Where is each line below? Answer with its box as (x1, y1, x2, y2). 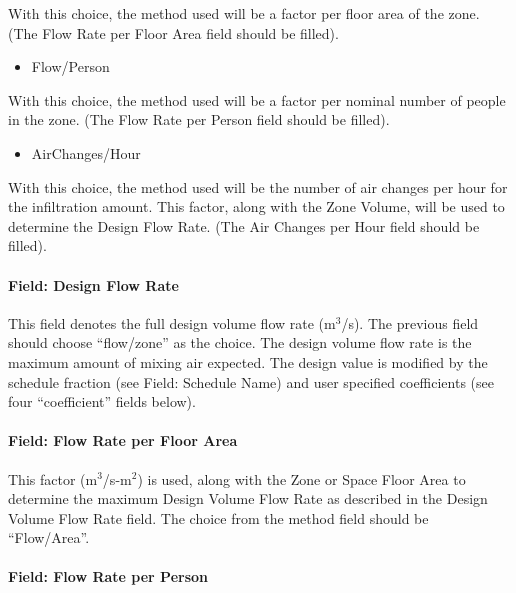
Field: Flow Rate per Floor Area (8, 430, 238, 451)
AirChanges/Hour (31, 142, 141, 163)
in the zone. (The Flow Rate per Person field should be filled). (8, 109, 390, 130)
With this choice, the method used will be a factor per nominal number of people (8, 89, 506, 110)
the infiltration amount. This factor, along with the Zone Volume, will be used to (8, 196, 505, 217)
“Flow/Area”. (8, 527, 90, 548)
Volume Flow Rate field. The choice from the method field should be (8, 507, 429, 528)
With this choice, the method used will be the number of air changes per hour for (8, 176, 508, 197)
